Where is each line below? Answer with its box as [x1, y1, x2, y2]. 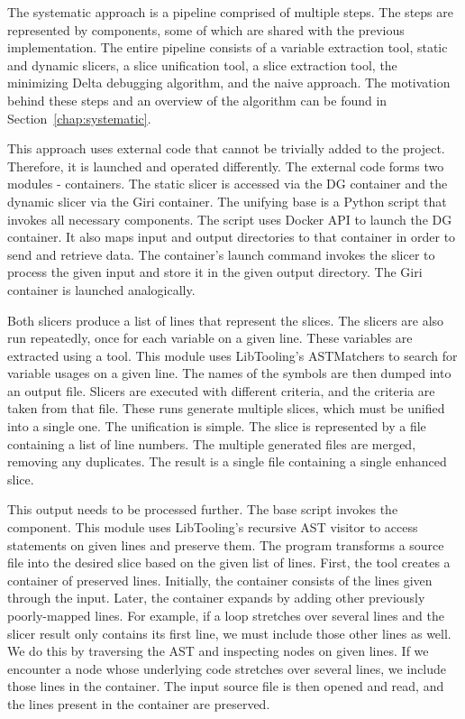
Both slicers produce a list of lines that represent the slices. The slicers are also [7, 310, 444, 329]
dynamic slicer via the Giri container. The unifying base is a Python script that [7, 191, 447, 210]
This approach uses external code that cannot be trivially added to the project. [7, 139, 445, 158]
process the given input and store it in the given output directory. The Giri [7, 263, 423, 281]
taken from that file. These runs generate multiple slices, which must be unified [7, 399, 445, 418]
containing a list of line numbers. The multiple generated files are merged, [7, 434, 416, 453]
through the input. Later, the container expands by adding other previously [7, 588, 425, 607]
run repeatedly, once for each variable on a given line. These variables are [7, 328, 413, 347]
